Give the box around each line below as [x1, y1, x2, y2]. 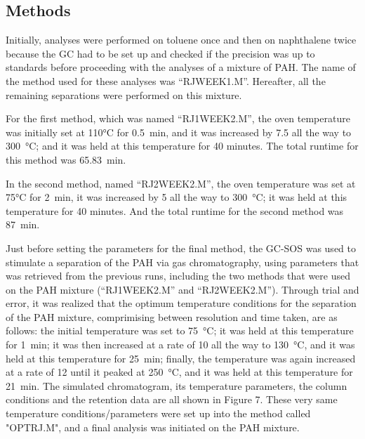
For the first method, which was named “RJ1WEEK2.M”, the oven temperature [6, 111, 350, 126]
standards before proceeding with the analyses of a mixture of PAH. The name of [6, 60, 356, 74]
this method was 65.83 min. [6, 152, 126, 166]
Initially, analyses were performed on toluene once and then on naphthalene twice [6, 32, 357, 47]
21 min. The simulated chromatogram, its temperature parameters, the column [6, 378, 347, 393]
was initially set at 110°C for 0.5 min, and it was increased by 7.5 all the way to [6, 124, 352, 139]
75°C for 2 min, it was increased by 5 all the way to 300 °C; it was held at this [6, 190, 347, 204]
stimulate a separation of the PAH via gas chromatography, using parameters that [6, 254, 359, 269]
